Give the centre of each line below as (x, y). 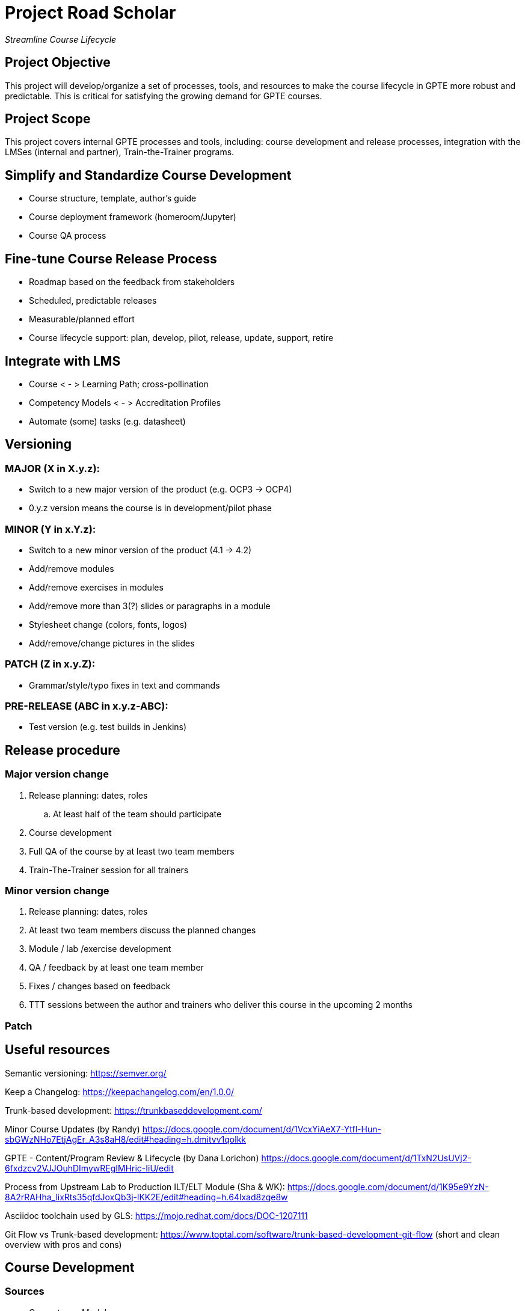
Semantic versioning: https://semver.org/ (86, 1073)
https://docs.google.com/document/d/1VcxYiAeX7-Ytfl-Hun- (262, 1129)
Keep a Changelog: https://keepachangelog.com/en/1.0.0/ (120, 1091)
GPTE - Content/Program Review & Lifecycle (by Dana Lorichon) (132, 1158)
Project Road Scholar (91, 13)
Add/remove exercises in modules (96, 587)
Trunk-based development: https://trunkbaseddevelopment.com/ (134, 1110)
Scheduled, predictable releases (93, 301)
